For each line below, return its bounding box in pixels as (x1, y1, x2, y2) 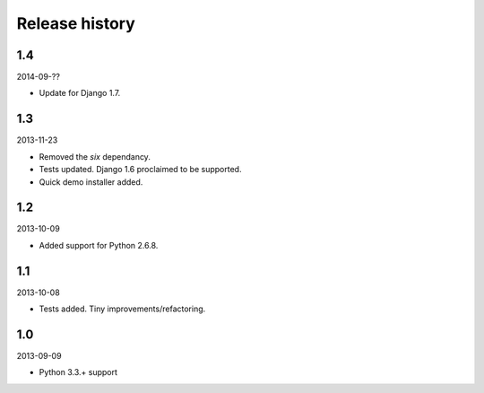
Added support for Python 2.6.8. (39, 240, 159, 250)
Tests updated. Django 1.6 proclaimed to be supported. (39, 164, 242, 175)
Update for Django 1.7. (39, 88, 121, 99)
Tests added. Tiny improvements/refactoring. (39, 303, 206, 314)
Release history (16, 13, 136, 33)
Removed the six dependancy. (39, 151, 151, 162)
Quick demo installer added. (39, 176, 143, 188)
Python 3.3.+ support (39, 367, 118, 378)
